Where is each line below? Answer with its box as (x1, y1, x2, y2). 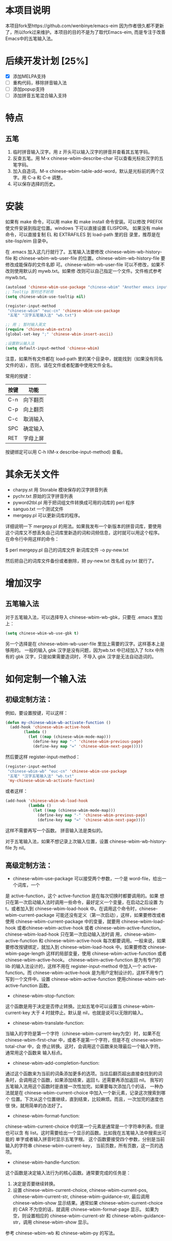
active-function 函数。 (5, 982, 53, 989)
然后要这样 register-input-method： (5, 754, 80, 760)
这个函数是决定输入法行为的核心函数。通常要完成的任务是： (5, 1170, 131, 1176)
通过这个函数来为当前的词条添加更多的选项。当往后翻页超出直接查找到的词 (5, 1070, 162, 1077)
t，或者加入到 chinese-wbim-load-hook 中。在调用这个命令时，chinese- (5, 905, 158, 912)
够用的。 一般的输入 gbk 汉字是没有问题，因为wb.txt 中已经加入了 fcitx (5, 647, 155, 653)
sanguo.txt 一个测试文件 (12, 506, 64, 512)
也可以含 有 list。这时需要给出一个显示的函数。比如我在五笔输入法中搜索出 (5, 1130, 162, 1136)
